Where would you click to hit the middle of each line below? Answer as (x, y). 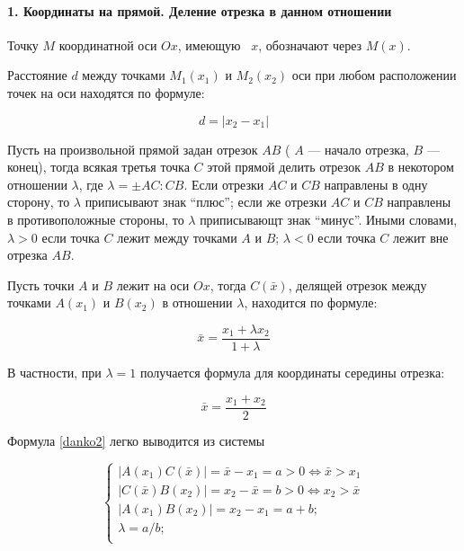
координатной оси (108, 44)
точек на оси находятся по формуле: (106, 92)
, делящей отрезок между (357, 284)
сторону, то (39, 202)
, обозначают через (310, 44)
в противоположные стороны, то (96, 219)
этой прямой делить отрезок (284, 167)
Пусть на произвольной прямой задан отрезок (133, 149)
